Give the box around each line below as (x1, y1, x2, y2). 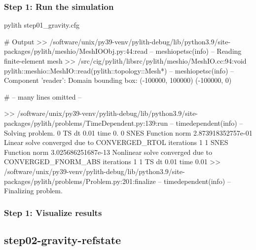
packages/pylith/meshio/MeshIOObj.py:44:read (4, 46, 148, 56)
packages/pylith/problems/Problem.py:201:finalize (4, 176, 156, 186)
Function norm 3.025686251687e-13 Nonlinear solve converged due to (4, 146, 212, 157)
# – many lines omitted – (4, 91, 82, 102)
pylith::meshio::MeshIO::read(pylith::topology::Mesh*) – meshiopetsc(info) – (4, 65, 234, 75)
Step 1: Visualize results (4, 206, 102, 218)
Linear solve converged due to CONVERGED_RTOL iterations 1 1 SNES (4, 137, 228, 147)
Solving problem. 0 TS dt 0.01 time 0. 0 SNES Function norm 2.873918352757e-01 (4, 127, 253, 138)
